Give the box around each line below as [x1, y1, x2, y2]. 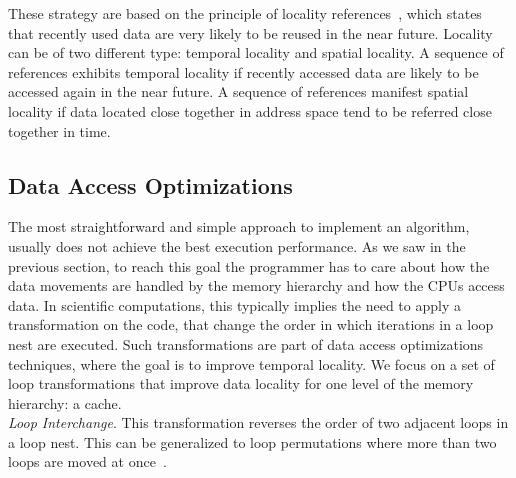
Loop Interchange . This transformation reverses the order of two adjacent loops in [8, 412, 509, 433]
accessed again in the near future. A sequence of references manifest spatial [8, 81, 469, 102]
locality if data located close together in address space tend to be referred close [8, 100, 492, 121]
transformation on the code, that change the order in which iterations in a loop [8, 314, 494, 335]
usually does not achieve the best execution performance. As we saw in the [8, 235, 466, 256]
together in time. [8, 120, 111, 141]
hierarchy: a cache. [8, 392, 122, 413]
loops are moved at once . [8, 451, 167, 472]
